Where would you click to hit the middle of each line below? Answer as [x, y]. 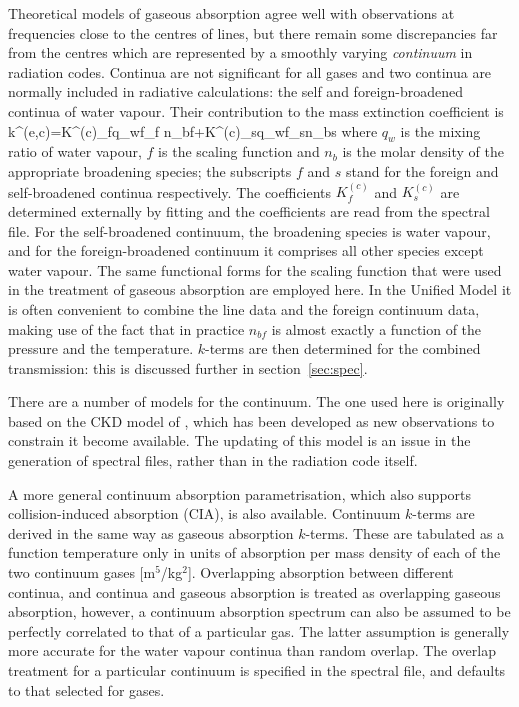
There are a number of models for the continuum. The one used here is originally [256, 401]
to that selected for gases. [86, 689]
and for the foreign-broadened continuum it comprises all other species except [246, 250]
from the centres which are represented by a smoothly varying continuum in [240, 52]
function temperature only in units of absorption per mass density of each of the [254, 552]
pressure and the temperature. [101, 348]
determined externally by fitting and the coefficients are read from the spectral [249, 210]
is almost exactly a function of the [376, 328]
